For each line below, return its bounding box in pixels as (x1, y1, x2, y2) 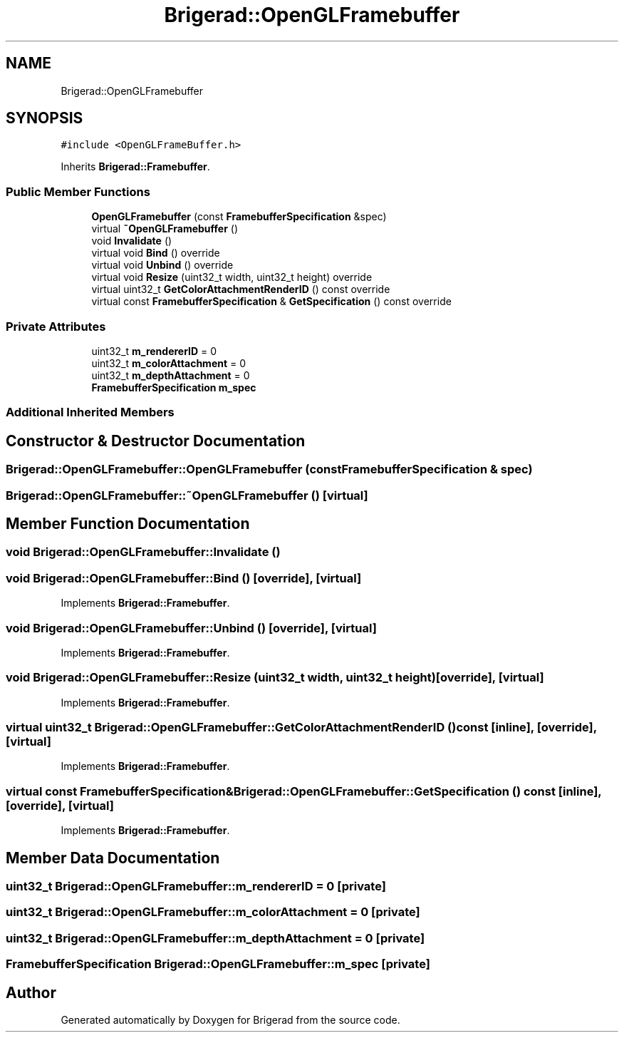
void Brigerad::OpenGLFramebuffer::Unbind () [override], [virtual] (6, 620, 377, 635)
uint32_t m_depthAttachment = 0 (91, 369, 250, 381)
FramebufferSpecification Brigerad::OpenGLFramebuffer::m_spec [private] (6, 957, 430, 972)
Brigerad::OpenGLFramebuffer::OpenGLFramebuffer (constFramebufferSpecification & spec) (6, 462, 533, 477)
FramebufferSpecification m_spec (91, 381, 256, 394)
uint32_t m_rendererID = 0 (91, 344, 217, 357)
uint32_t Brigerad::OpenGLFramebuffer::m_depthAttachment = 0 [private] (6, 930, 425, 945)
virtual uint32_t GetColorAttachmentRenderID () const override (91, 283, 390, 296)
